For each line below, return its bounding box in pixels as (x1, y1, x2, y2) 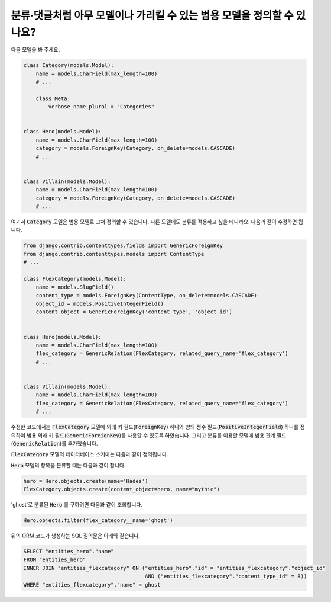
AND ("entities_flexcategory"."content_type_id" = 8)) (145, 573, 307, 580)
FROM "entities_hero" (23, 556, 86, 563)
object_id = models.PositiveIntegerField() (35, 300, 164, 308)
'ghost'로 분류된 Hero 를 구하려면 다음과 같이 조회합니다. (11, 501, 143, 508)
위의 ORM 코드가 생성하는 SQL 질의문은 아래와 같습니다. (11, 532, 141, 539)
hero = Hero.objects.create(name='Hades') (23, 478, 148, 484)
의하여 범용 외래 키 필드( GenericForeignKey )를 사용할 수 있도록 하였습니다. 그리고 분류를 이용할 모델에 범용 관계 (11, 431, 275, 438)
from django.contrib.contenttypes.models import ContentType (23, 251, 205, 257)
